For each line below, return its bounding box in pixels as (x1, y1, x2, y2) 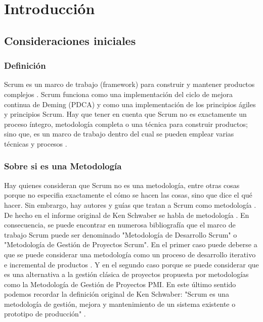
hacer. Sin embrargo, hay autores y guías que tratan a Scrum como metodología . (4, 199, 256, 210)
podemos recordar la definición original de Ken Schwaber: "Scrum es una (4, 289, 230, 299)
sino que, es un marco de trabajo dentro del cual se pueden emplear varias (4, 128, 234, 139)
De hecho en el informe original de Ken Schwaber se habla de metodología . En (4, 209, 249, 220)
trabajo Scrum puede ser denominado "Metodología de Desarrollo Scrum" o (4, 229, 237, 240)
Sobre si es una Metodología (4, 160, 122, 172)
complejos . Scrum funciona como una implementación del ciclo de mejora (4, 88, 233, 99)
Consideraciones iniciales (4, 32, 136, 48)
